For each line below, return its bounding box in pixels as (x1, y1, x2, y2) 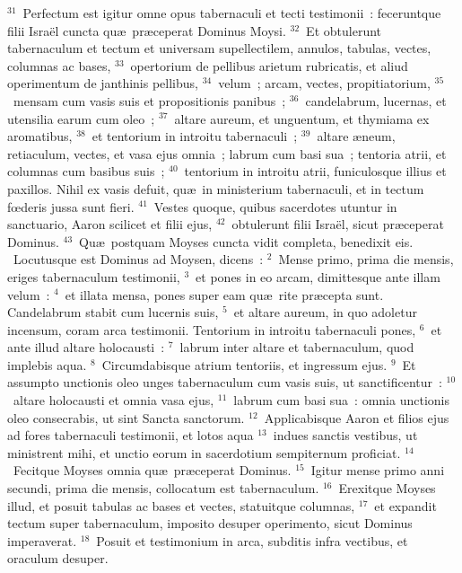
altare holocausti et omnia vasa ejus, (13, 391, 214, 410)
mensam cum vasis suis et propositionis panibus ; (13, 91, 286, 110)
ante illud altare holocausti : (7, 338, 165, 357)
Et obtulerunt (306, 21, 381, 40)
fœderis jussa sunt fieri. (7, 197, 135, 216)
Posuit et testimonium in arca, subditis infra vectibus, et (96, 531, 408, 550)
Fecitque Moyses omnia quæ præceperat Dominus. (13, 461, 292, 480)
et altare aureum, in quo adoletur (233, 303, 417, 322)
